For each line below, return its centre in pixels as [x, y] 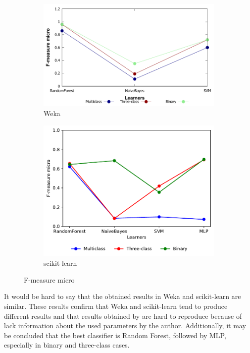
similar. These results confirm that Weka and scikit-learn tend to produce [116, 306]
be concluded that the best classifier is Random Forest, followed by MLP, [115, 335]
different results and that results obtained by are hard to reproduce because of [123, 316]
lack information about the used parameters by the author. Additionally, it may [125, 325]
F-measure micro [49, 279]
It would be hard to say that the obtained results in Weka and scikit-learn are [123, 296]
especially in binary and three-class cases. [67, 345]
